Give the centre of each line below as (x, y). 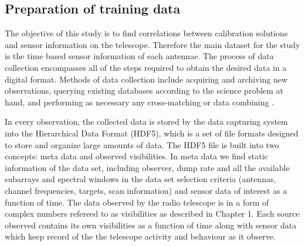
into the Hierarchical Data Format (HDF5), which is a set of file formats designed (152, 133)
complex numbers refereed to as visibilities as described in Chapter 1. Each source (152, 213)
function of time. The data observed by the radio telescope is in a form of (137, 202)
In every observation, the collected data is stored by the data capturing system (146, 122)
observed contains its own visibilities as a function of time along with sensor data (151, 225)
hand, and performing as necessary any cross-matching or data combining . (140, 102)
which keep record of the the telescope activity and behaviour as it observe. (140, 236)
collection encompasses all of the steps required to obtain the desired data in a (146, 67)
